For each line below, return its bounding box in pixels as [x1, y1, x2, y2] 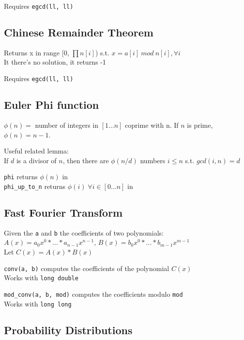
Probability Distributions [4, 322, 133, 337]
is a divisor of [16, 155, 57, 165]
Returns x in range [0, [4, 47, 69, 57]
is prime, [187, 119, 213, 130]
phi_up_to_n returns [4, 181, 66, 191]
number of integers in [35, 119, 98, 130]
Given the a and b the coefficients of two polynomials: [4, 227, 164, 238]
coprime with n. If [125, 119, 179, 130]
